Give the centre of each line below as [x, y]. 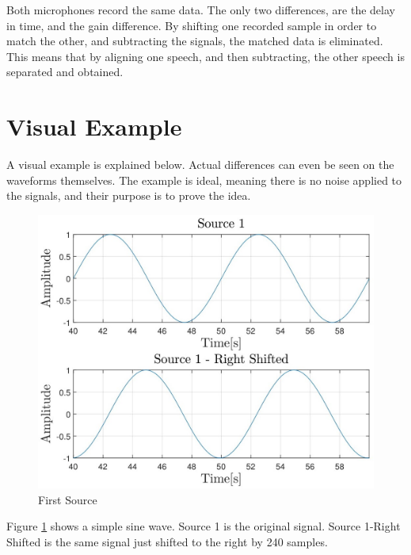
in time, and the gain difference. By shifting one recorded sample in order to [192, 25]
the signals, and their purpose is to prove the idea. [129, 195]
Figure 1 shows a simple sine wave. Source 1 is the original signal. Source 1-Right [204, 526]
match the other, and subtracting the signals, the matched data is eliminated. [195, 41]
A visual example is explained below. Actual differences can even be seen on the [200, 165]
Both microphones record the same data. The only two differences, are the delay [201, 10]
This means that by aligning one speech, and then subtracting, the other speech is [205, 56]
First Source [68, 499]
